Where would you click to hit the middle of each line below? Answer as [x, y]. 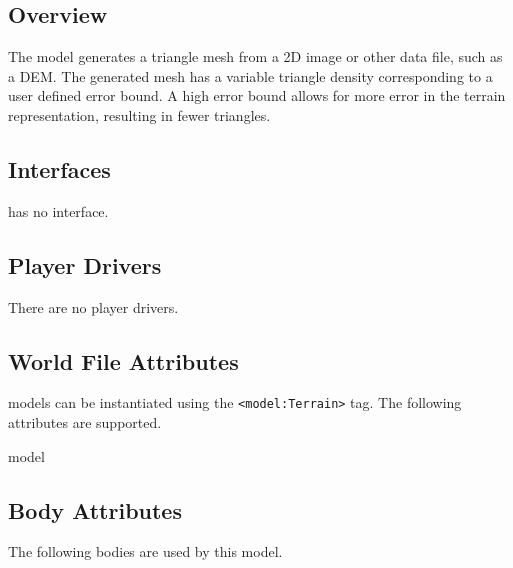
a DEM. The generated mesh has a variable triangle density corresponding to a [250, 75]
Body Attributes [95, 509]
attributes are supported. [85, 422]
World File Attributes [123, 360]
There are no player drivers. [93, 306]
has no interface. [58, 210]
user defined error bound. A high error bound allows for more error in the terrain [257, 95]
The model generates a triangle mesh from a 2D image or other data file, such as [255, 56]
